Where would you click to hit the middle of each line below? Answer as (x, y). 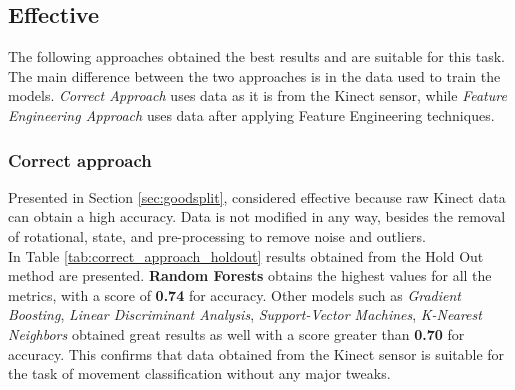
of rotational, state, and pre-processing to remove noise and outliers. (217, 235)
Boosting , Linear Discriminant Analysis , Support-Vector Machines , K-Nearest (245, 314)
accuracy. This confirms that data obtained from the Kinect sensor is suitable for (256, 353)
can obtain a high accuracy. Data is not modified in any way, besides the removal (257, 216)
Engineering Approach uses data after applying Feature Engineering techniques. (251, 114)
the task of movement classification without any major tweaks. (199, 373)
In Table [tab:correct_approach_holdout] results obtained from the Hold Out (246, 255)
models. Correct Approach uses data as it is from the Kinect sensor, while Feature (257, 95)
